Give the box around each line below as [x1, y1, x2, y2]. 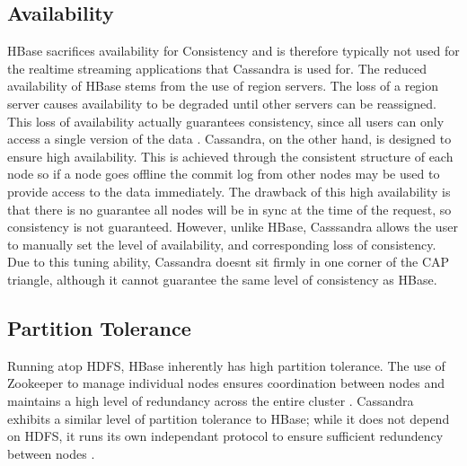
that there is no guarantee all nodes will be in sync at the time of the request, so [7, 199, 452, 218]
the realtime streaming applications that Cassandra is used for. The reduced [7, 58, 427, 77]
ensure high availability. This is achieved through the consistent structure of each [7, 146, 454, 165]
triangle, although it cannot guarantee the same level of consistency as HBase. [7, 269, 437, 288]
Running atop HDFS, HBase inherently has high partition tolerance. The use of [7, 356, 445, 374]
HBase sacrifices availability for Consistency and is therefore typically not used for [7, 41, 460, 60]
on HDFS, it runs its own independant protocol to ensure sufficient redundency [7, 426, 444, 445]
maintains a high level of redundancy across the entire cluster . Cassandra [7, 391, 414, 409]
